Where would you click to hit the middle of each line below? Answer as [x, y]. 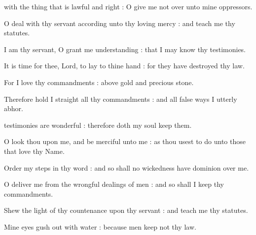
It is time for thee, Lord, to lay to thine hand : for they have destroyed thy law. [124, 66]
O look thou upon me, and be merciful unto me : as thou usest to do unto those [125, 141]
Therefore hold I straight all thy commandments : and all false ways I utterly [121, 99]
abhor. [14, 108]
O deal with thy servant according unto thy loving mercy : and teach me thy [120, 23]
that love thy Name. [34, 151]
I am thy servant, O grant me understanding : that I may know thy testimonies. [125, 49]
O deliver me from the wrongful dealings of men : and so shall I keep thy [114, 184]
